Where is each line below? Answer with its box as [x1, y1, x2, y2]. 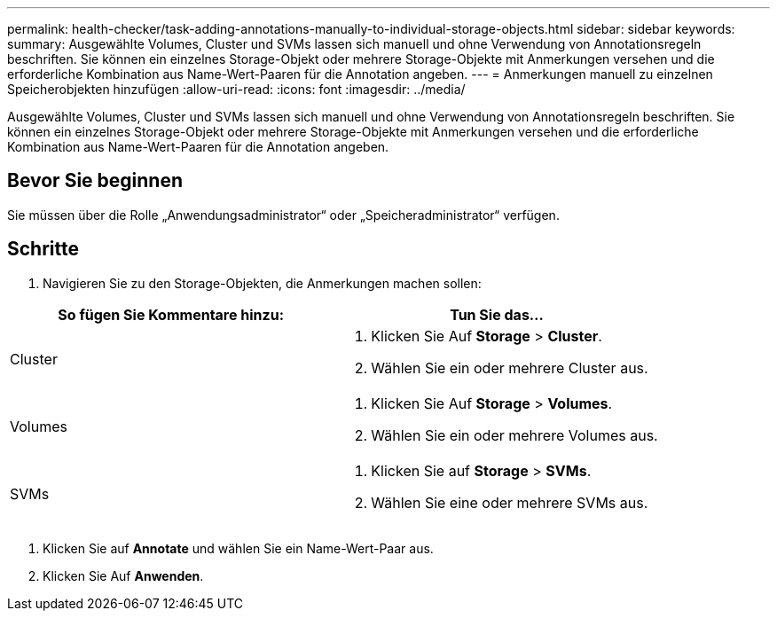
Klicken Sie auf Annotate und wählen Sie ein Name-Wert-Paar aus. [43, 540, 434, 556]
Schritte [7, 238, 79, 261]
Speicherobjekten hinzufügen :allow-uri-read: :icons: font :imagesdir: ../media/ [7, 82, 466, 97]
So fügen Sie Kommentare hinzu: [58, 305, 285, 324]
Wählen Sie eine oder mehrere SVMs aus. [371, 493, 648, 512]
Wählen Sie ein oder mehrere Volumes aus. [371, 426, 658, 444]
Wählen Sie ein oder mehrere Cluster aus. [371, 358, 648, 377]
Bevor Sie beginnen [7, 169, 184, 192]
